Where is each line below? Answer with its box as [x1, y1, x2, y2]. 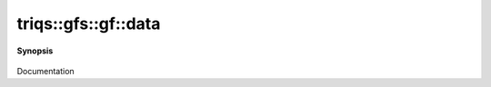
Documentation [16, 65, 75, 76]
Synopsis [16, 45, 54, 56]
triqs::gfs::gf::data [16, 14, 161, 34]
